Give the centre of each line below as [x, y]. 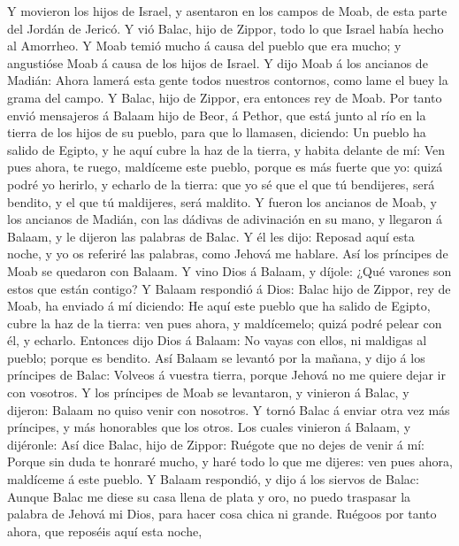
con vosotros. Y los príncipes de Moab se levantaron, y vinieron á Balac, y [208, 392]
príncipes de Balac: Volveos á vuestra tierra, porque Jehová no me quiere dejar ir [226, 375]
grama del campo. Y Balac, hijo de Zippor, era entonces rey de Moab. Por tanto [225, 97]
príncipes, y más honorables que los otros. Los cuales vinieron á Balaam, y [209, 427]
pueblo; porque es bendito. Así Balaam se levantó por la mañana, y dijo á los [216, 357]
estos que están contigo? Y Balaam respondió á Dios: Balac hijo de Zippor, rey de [229, 288]
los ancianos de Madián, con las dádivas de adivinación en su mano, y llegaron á [225, 219]
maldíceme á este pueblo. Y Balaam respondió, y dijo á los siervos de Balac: [213, 479]
